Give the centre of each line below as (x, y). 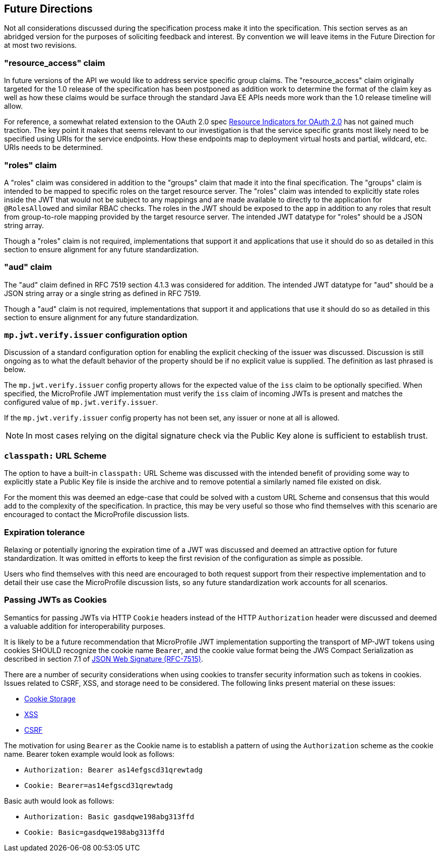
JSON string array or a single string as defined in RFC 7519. (103, 293)
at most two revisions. (41, 45)
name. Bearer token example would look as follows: (89, 754)
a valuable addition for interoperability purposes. (85, 626)
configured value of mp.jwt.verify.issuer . (81, 402)
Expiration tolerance (45, 532)
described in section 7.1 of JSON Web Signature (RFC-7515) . (104, 659)
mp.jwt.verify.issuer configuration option (96, 335)
